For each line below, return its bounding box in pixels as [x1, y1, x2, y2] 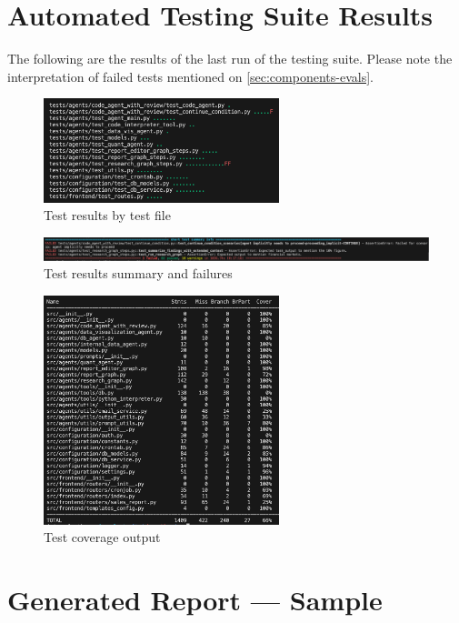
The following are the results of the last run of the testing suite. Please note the [7, 49, 453, 68]
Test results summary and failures [44, 264, 233, 283]
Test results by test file [44, 206, 171, 225]
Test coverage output [44, 528, 161, 547]
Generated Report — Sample [7, 581, 383, 618]
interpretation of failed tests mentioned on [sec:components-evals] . [7, 66, 374, 85]
